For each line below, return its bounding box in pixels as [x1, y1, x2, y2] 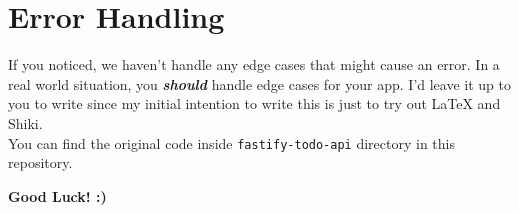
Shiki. [8, 112, 43, 133]
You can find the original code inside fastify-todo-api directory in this [8, 132, 455, 153]
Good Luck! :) [8, 185, 107, 206]
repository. [8, 152, 73, 173]
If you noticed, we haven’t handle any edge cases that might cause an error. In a [8, 54, 500, 75]
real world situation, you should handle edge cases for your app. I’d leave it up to [8, 73, 512, 94]
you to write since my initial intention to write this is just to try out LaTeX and [8, 93, 501, 114]
